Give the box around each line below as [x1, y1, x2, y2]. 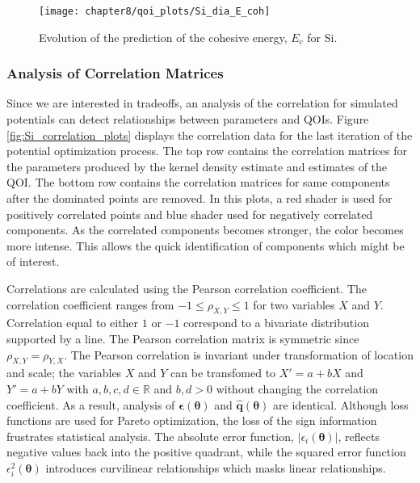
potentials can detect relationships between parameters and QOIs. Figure [6, 111, 369, 128]
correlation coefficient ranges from [6, 296, 174, 313]
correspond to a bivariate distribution [183, 314, 369, 331]
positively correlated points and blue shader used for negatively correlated [6, 205, 373, 222]
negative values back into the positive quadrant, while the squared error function [6, 443, 406, 460]
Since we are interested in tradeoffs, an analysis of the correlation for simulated [6, 94, 398, 111]
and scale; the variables [6, 364, 122, 381]
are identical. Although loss [273, 396, 409, 413]
